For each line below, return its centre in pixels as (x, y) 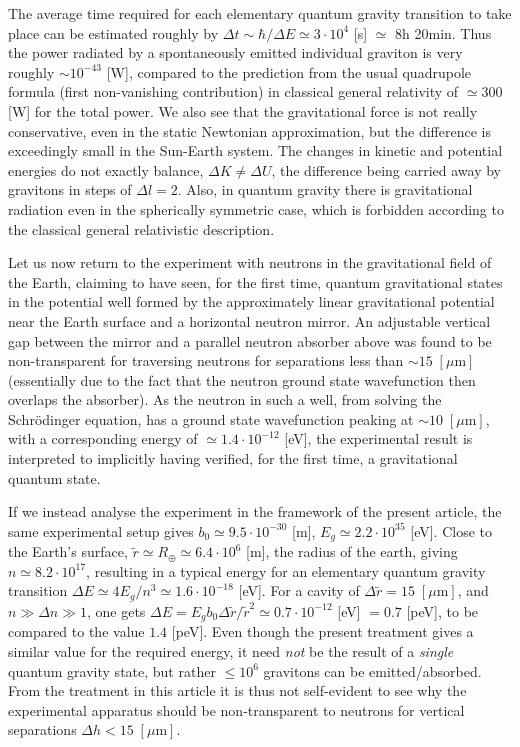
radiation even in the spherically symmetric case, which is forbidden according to (256, 208)
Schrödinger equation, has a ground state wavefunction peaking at (211, 418)
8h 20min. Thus (443, 32)
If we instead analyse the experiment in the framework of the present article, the (255, 511)
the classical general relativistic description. (141, 228)
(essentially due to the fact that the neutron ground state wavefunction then (242, 379)
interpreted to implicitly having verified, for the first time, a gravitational (233, 458)
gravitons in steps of (70, 189)
